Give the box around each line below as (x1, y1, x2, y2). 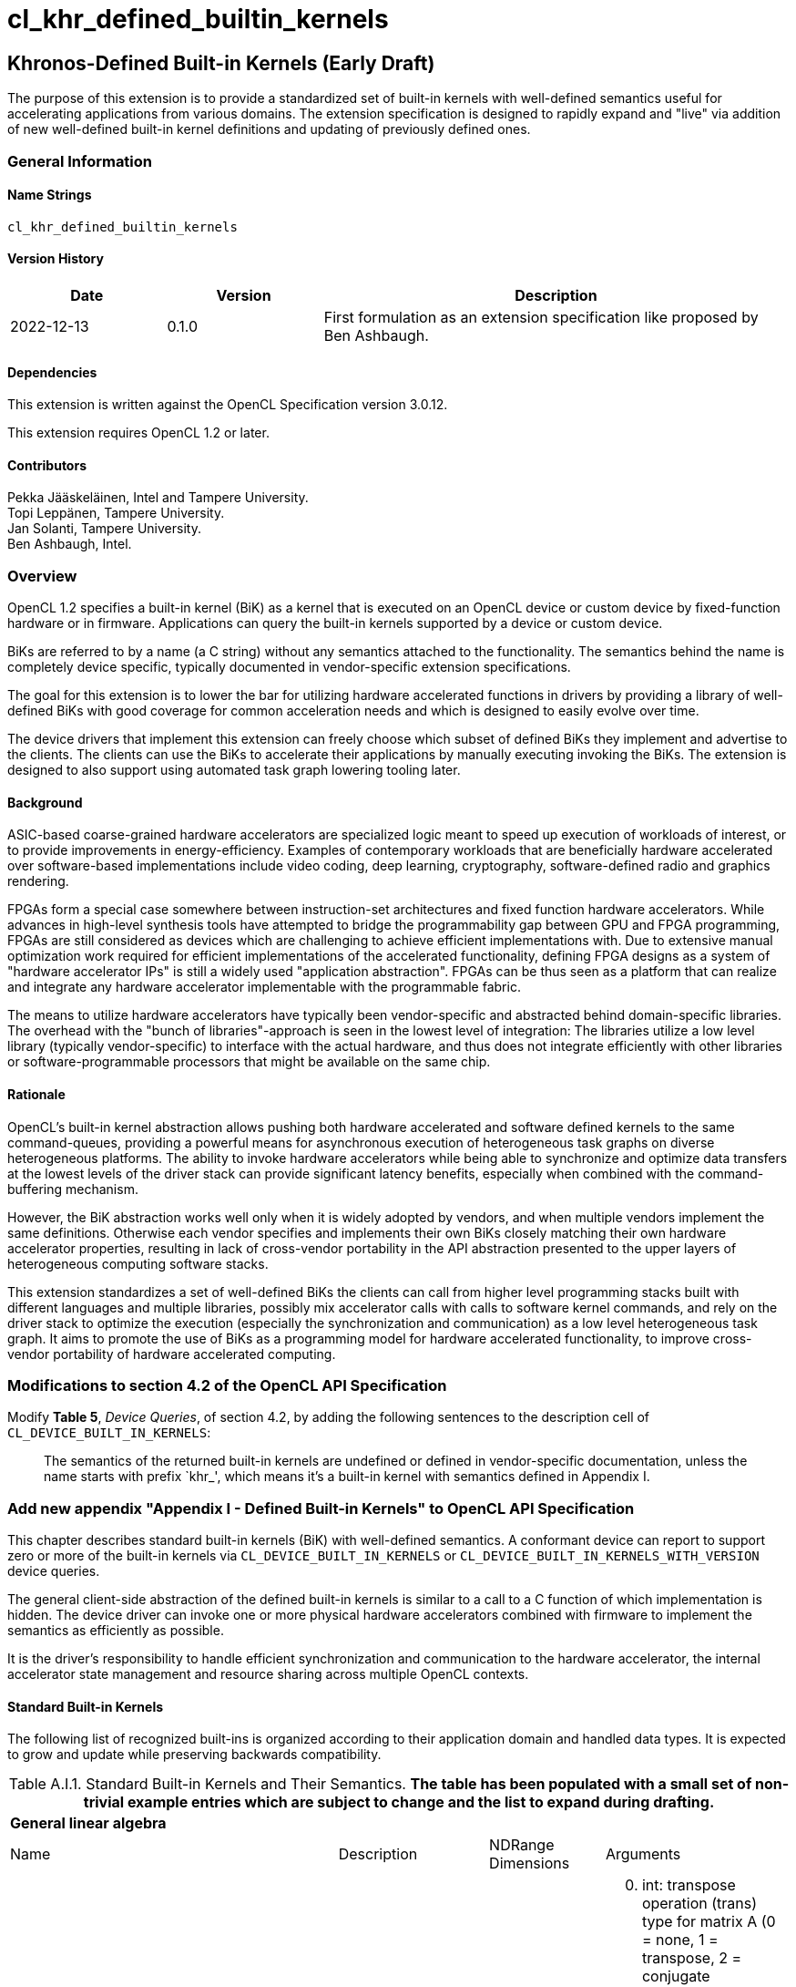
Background (7, 794, 83, 810)
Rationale (7, 1086, 66, 1102)
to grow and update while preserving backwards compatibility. (7, 1746, 382, 1763)
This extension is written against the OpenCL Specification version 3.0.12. (7, 396, 448, 413)
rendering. (7, 873, 69, 890)
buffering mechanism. (7, 1180, 138, 1197)
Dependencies (7, 364, 97, 380)
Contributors (7, 457, 87, 473)
